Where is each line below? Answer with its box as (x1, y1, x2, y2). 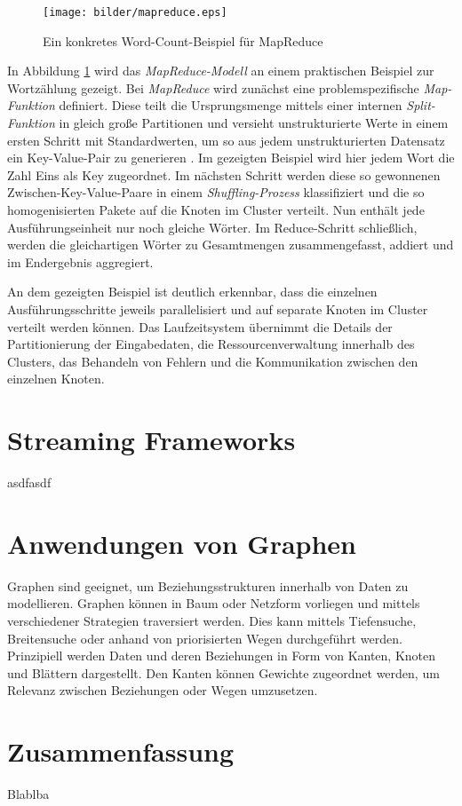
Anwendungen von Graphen (7, 525, 356, 561)
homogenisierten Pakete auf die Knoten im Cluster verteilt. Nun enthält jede (7, 201, 425, 218)
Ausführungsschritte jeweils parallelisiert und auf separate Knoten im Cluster (7, 299, 428, 318)
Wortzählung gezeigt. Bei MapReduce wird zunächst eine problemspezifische (7, 78, 419, 97)
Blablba (7, 785, 50, 803)
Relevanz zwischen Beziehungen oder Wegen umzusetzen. (7, 681, 318, 699)
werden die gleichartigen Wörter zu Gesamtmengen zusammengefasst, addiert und (7, 235, 454, 254)
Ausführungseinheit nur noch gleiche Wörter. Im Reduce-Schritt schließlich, (7, 217, 418, 236)
